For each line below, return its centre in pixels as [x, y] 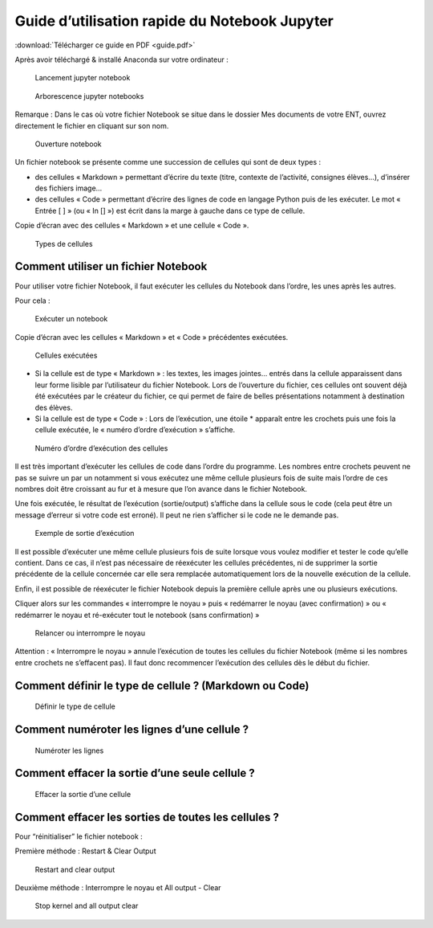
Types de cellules [64, 243]
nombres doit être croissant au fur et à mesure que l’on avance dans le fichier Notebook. [161, 489]
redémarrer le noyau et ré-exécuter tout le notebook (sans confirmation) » [137, 615]
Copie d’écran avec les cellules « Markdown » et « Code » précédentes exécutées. [152, 337]
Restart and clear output [75, 869]
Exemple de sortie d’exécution [85, 533]
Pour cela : [33, 300]
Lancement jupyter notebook [83, 78]
